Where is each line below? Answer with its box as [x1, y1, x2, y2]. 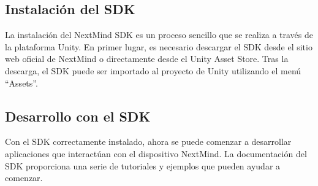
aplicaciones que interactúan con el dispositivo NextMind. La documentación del [5, 147, 307, 160]
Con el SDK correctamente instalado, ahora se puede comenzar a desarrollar [5, 135, 292, 148]
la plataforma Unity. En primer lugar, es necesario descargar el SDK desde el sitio [5, 40, 312, 53]
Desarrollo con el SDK [5, 106, 151, 125]
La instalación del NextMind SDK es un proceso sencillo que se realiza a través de [5, 28, 313, 41]
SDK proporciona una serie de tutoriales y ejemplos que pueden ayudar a [5, 159, 281, 172]
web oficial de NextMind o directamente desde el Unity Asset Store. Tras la [5, 52, 289, 65]
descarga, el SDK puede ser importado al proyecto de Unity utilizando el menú [5, 64, 301, 77]
